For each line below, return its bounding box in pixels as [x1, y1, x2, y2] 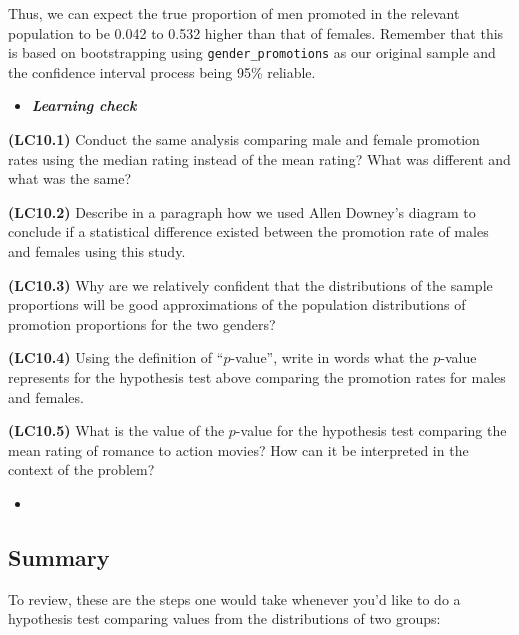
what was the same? [8, 168, 132, 189]
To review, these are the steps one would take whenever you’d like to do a [8, 588, 461, 609]
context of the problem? [8, 459, 155, 480]
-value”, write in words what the [230, 347, 429, 368]
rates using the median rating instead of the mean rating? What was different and [8, 148, 511, 169]
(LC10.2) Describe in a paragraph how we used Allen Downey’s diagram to [8, 201, 476, 222]
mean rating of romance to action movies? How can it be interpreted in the [8, 439, 469, 460]
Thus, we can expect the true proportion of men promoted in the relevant [8, 3, 460, 23]
